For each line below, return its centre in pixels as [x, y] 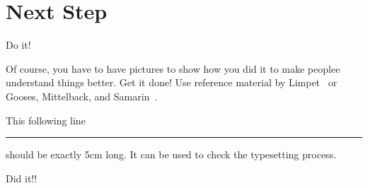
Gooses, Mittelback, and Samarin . [82, 96]
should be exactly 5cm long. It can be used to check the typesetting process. [171, 154]
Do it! [18, 45]
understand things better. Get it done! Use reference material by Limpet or [172, 82]
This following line [46, 120]
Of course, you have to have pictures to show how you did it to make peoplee [173, 68]
